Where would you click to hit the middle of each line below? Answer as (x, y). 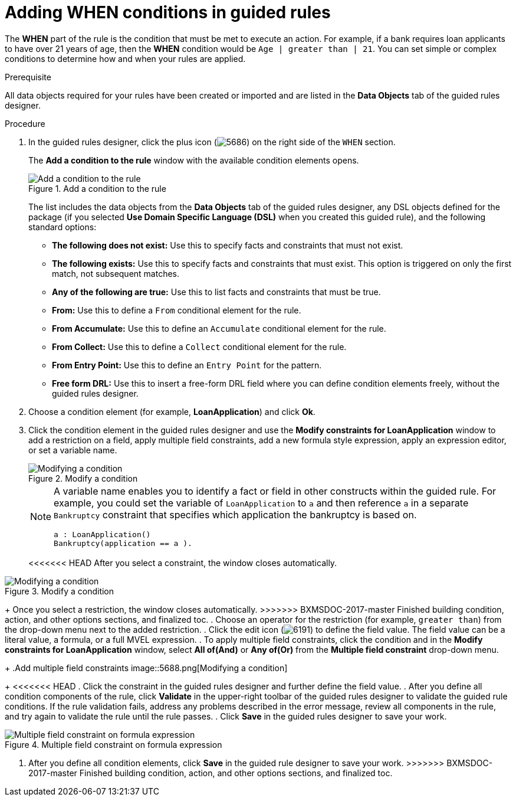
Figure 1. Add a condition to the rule (97, 188)
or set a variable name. (73, 450)
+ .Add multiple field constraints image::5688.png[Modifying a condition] (146, 668)
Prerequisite (28, 77)
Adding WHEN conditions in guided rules (168, 12)
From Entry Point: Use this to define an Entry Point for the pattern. (187, 365)
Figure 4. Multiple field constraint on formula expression (114, 744)
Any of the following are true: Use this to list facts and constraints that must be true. (216, 292)
